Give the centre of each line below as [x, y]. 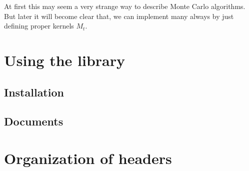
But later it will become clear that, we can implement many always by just [119, 16]
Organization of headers [88, 158]
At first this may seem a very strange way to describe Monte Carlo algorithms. [125, 6]
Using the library [64, 60]
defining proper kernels [39, 26]
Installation [34, 92]
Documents [34, 121]
